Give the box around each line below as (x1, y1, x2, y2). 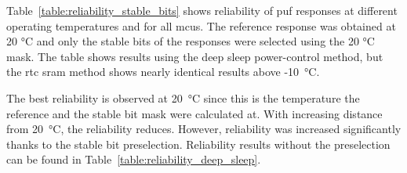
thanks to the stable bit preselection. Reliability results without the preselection (6, 135, 391, 152)
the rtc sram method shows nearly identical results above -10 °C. (6, 63, 320, 80)
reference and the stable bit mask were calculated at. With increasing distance (6, 105, 383, 121)
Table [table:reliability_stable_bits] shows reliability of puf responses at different (6, 2, 398, 18)
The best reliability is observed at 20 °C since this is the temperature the (6, 89, 360, 106)
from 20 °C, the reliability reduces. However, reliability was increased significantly (6, 121, 402, 137)
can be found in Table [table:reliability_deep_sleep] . (6, 151, 261, 168)
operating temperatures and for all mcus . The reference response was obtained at (6, 17, 396, 34)
